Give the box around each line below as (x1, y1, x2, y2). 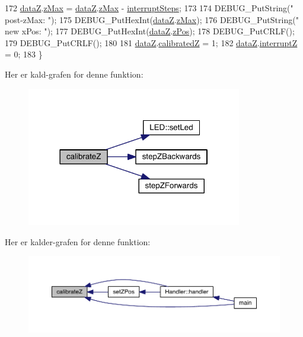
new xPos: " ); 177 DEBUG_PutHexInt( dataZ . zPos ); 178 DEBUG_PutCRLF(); (5, 25, 295, 37)
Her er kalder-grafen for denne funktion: (5, 235, 151, 248)
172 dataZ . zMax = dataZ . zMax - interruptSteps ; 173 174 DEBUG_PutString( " (5, 2, 294, 14)
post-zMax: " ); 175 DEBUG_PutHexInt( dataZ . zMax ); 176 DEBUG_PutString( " (5, 13, 299, 25)
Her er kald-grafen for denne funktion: (5, 68, 143, 80)
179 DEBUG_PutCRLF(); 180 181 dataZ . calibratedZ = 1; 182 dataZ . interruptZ (5, 36, 298, 49)
